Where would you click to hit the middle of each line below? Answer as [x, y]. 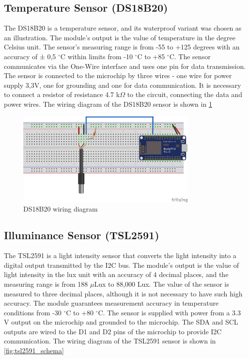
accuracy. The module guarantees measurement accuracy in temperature [111, 303]
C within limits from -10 [96, 56]
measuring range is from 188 [46, 284]
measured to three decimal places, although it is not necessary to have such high [123, 293]
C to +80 [80, 312]
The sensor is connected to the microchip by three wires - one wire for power [118, 75]
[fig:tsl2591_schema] [34, 351]
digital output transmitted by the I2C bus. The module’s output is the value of [121, 265]
